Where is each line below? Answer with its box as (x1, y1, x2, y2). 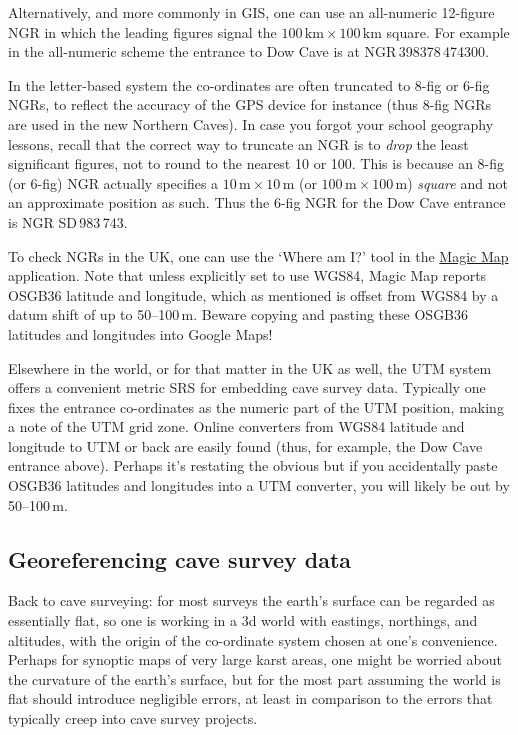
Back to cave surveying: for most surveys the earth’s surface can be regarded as (8, 590, 495, 611)
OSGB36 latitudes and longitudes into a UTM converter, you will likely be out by (8, 475, 510, 496)
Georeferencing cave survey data (8, 543, 352, 574)
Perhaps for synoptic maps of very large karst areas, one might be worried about (8, 649, 503, 670)
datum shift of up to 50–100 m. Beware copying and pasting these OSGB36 (8, 304, 469, 325)
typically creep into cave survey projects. (8, 708, 258, 729)
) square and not (407, 172, 508, 193)
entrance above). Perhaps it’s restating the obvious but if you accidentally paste (8, 455, 498, 476)
